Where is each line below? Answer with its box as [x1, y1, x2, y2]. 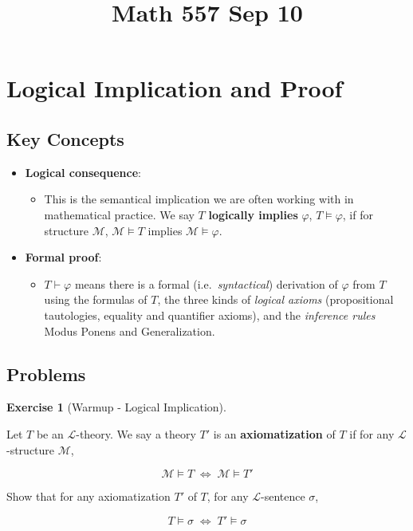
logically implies [208, 206, 298, 222]
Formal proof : [25, 249, 102, 265]
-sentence [261, 488, 305, 505]
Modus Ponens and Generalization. [44, 322, 215, 339]
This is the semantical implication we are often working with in [44, 191, 354, 207]
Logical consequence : [25, 163, 141, 180]
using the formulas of [44, 291, 147, 308]
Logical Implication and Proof [6, 72, 343, 104]
